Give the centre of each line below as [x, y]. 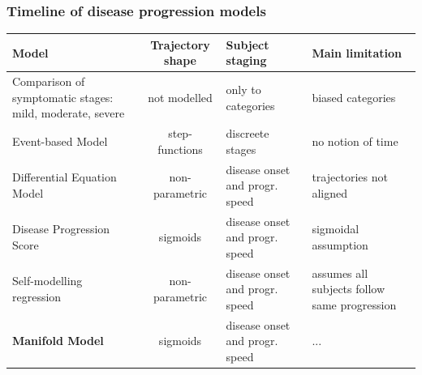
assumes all [340, 273]
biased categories [354, 97]
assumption [340, 245]
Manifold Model [58, 341]
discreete [248, 133]
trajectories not [350, 177]
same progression [354, 304]
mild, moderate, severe [69, 113]
